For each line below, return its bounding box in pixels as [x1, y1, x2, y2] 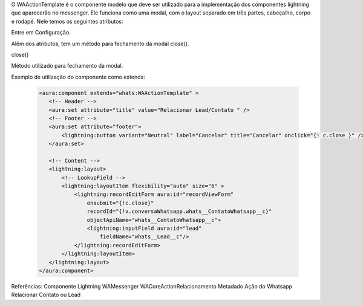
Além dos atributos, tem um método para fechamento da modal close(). [11, 40, 190, 47]
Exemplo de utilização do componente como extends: [11, 73, 145, 80]
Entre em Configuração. [11, 29, 71, 36]
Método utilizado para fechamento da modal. [11, 62, 123, 70]
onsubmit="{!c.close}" [87, 200, 154, 206]
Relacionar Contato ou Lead [11, 291, 81, 299]
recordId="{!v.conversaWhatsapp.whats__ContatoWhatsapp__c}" [87, 208, 272, 215]
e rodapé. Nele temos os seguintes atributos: [11, 18, 123, 25]
